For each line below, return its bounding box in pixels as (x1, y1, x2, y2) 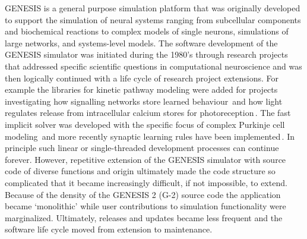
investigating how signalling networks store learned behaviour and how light (5, 95, 283, 107)
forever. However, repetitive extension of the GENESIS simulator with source (5, 153, 286, 165)
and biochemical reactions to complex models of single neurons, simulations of (5, 25, 289, 37)
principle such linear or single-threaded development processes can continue (5, 141, 279, 154)
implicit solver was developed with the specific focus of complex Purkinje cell (5, 118, 285, 130)
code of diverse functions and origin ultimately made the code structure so (5, 165, 276, 177)
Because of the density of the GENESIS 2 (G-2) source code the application (5, 188, 281, 200)
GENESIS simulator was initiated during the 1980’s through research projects (5, 48, 288, 61)
